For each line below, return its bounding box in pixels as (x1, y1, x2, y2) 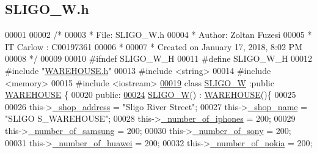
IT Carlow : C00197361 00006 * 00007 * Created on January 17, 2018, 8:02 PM (5, 40, 302, 53)
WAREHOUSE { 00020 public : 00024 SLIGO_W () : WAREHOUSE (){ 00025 (5, 88, 296, 101)
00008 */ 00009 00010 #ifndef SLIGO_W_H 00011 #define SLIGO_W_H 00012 (5, 52, 313, 65)
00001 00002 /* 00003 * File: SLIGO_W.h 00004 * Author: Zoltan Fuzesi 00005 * (5, 28, 312, 41)
